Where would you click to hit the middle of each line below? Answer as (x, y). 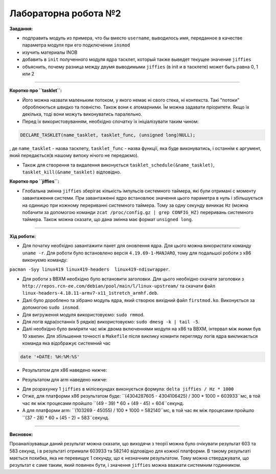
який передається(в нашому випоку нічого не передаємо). (74, 156)
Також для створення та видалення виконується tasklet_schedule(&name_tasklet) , (118, 165)
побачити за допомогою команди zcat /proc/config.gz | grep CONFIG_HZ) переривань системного (138, 212)
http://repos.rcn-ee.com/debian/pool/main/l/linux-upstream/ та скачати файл (119, 286)
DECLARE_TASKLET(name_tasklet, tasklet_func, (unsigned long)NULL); (108, 135)
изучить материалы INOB (50, 52)
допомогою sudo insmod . (51, 308)
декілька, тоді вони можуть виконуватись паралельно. (82, 114)
